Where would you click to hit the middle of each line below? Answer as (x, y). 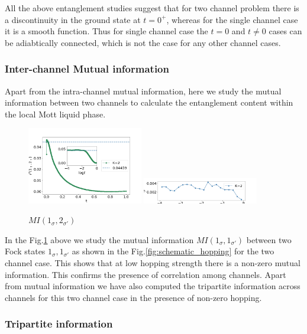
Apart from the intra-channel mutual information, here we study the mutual (143, 91)
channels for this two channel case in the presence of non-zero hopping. (133, 297)
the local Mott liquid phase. (55, 114)
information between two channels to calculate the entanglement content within (149, 102)
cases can (285, 31)
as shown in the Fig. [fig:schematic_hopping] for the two (173, 251)
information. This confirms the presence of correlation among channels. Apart (146, 274)
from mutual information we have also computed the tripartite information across (153, 286)
